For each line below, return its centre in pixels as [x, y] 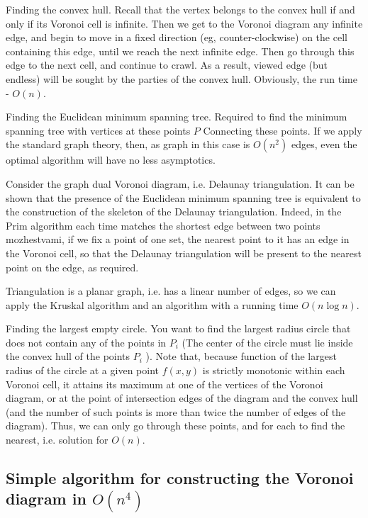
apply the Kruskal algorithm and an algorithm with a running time [152, 304]
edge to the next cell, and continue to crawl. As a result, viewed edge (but [167, 65]
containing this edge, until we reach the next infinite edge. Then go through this [180, 51]
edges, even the [324, 144]
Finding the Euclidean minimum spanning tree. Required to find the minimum [177, 117]
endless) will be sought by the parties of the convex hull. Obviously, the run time [182, 78]
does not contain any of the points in [86, 342]
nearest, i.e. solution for [57, 440]
